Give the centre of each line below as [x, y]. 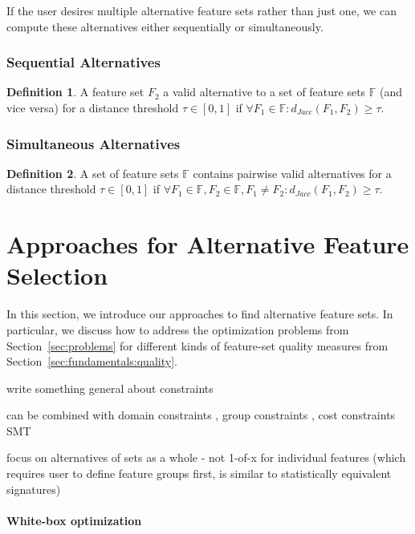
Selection [57, 275]
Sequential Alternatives [83, 62]
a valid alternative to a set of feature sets [264, 92]
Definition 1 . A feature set [75, 92]
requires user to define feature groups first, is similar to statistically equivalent [199, 473]
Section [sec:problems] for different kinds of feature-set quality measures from [197, 345]
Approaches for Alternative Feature [208, 244]
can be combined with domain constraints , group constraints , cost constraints [201, 415]
